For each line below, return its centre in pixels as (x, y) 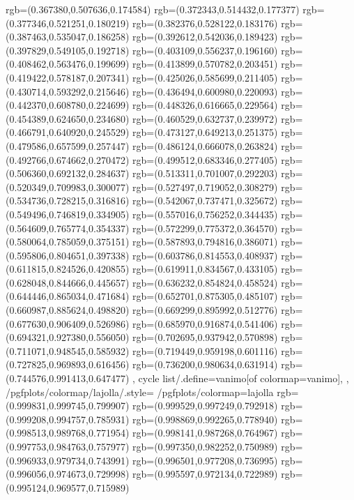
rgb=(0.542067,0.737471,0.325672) (205, 200)
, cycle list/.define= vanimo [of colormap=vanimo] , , (241, 378)
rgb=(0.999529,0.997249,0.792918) (205, 406)
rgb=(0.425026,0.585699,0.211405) (205, 77)
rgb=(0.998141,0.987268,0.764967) (205, 433)
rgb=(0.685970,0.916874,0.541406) (205, 323)
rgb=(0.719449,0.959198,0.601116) (205, 350)
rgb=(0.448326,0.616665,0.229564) (205, 105)
